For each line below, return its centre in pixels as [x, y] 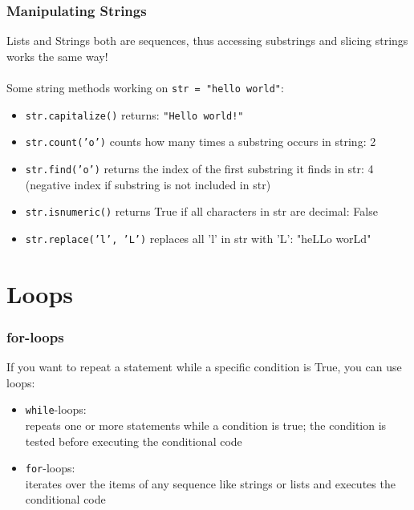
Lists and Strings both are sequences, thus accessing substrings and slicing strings [207, 40]
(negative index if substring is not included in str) [148, 184]
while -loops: [56, 409]
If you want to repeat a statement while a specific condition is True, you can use [204, 367]
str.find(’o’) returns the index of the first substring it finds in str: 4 [199, 168]
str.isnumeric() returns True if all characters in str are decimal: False [201, 211]
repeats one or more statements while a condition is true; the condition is [206, 425]
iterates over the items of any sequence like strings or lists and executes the [210, 483]
